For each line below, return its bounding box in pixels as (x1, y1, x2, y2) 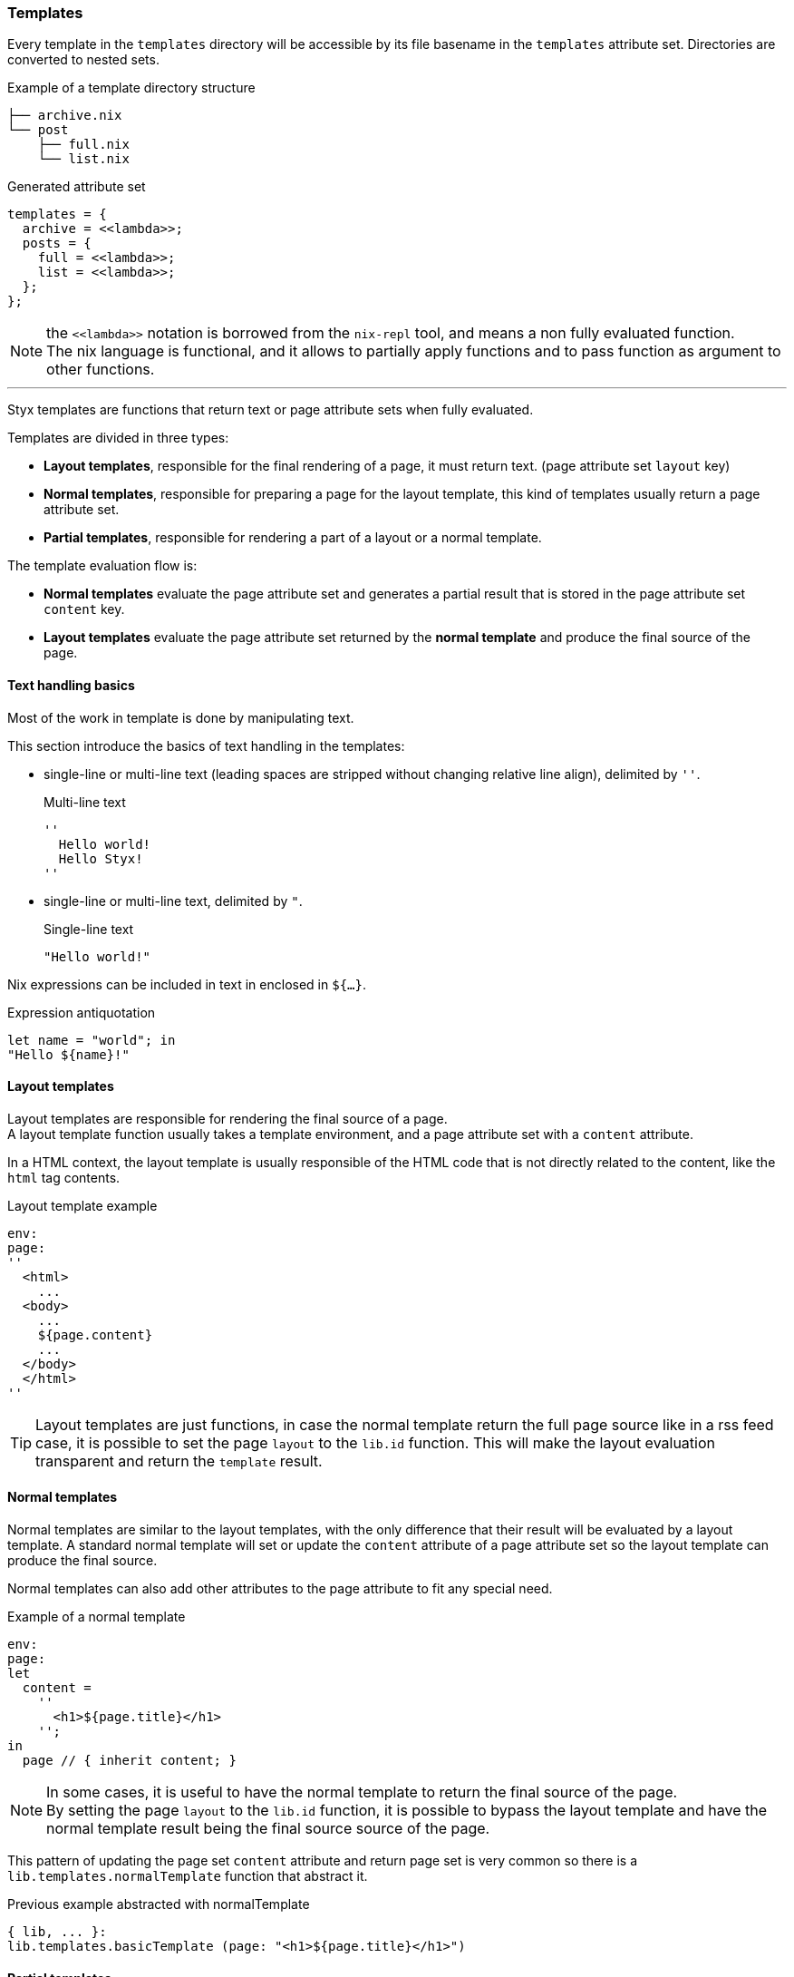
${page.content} (37, 1327, 153, 1342)
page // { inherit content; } (22, 1753, 237, 1768)
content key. (44, 601, 125, 618)
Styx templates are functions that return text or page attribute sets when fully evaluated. (7, 402, 534, 418)
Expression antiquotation (7, 1004, 156, 1020)
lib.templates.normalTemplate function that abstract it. (7, 1868, 368, 1884)
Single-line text (44, 920, 134, 937)
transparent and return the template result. (35, 1451, 323, 1470)
